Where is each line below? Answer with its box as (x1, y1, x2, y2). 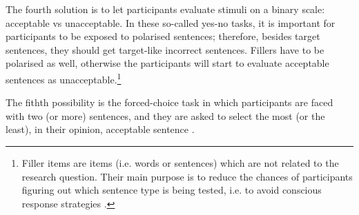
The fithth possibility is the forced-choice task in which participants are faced (6, 95, 333, 110)
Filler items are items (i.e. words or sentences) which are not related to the (21, 156, 339, 170)
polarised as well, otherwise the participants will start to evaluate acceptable (6, 56, 329, 70)
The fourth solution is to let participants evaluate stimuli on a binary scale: (6, 2, 325, 16)
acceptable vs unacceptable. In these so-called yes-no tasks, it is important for (6, 15, 336, 30)
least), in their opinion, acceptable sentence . (6, 122, 195, 136)
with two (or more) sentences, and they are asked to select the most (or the (6, 108, 325, 123)
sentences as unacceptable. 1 (6, 70, 122, 86)
